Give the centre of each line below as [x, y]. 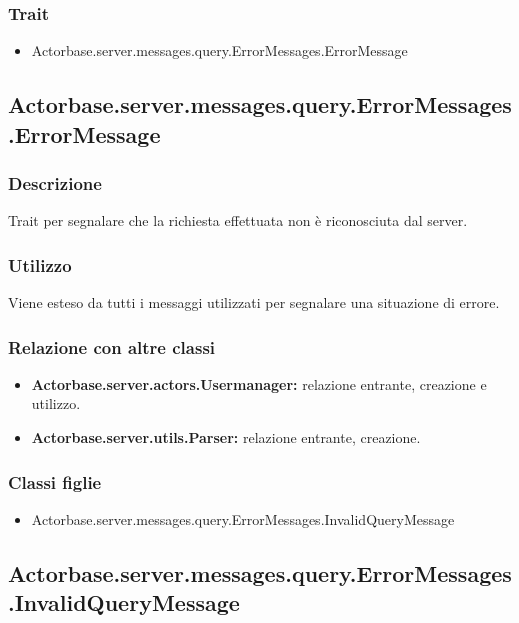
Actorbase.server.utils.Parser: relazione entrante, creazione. [226, 437]
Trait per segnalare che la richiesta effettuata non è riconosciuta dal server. [238, 220]
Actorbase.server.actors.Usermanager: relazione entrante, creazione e [259, 383]
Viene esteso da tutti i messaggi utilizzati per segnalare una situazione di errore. [254, 302]
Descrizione [55, 182]
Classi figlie [55, 481]
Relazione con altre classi [112, 346]
